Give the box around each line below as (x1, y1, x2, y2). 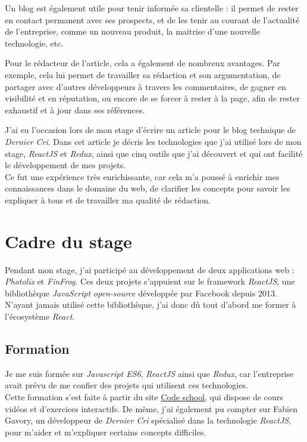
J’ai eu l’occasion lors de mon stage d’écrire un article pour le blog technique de (5, 123, 296, 136)
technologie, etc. (5, 36, 64, 49)
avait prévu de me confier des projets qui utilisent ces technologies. (5, 379, 248, 391)
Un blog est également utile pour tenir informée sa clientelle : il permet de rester (5, 2, 299, 14)
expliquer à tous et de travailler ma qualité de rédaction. (5, 193, 211, 206)
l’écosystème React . (5, 310, 75, 322)
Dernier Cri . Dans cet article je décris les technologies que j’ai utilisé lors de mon (5, 135, 302, 147)
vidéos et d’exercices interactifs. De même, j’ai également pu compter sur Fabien (5, 402, 297, 415)
